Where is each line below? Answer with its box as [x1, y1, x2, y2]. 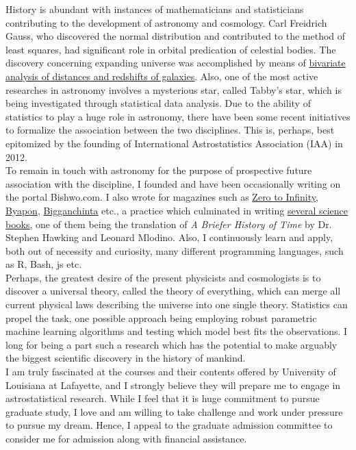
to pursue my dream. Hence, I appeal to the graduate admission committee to [5, 418, 333, 432]
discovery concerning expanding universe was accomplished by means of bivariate [5, 55, 346, 70]
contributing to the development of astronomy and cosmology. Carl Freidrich [5, 15, 327, 29]
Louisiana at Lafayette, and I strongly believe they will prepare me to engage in [5, 377, 341, 392]
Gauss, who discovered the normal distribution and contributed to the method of [5, 29, 346, 43]
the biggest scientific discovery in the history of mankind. [5, 351, 246, 365]
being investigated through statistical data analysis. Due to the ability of [5, 96, 311, 110]
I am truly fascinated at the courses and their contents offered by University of [5, 364, 336, 379]
